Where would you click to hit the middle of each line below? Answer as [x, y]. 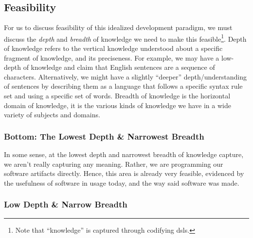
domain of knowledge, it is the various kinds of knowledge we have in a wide [117, 105]
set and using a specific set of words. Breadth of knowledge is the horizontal [117, 96]
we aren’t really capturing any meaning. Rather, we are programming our [114, 164]
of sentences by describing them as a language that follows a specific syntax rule [123, 86]
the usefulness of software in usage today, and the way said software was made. [122, 182]
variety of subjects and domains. [52, 115]
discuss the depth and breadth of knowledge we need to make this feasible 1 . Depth [125, 38]
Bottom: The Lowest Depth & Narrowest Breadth [104, 136]
